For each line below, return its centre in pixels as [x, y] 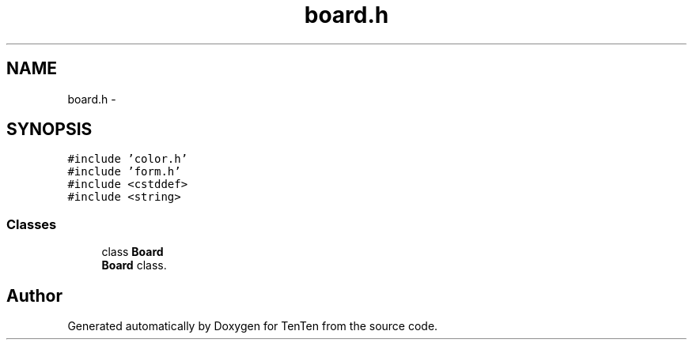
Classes [32, 224]
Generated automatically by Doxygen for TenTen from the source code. [253, 326]
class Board [133, 252]
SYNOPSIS [49, 130]
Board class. [134, 265]
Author [34, 295]
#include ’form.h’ [124, 172]
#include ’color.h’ [128, 159]
